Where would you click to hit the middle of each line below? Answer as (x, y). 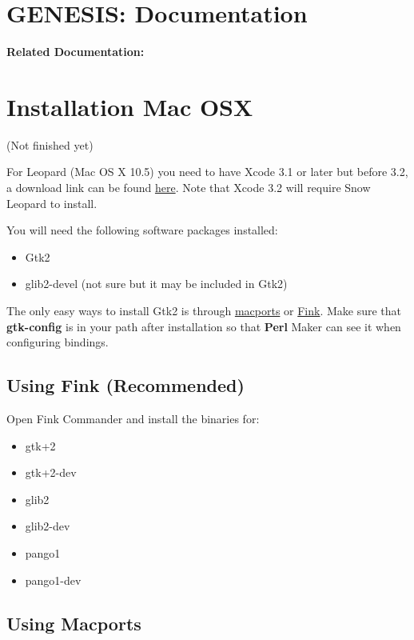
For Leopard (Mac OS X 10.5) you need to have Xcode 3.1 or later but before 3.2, (207, 172)
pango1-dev (53, 580)
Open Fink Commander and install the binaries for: (133, 418)
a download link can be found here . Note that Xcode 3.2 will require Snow (189, 188)
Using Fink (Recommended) (125, 385)
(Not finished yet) (50, 144)
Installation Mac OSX (130, 106)
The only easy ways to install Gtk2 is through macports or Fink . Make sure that (204, 310)
